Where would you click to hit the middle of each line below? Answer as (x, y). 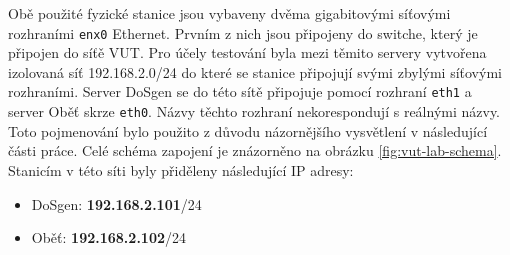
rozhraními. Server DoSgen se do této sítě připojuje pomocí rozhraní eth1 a (240, 91)
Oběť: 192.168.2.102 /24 (108, 237)
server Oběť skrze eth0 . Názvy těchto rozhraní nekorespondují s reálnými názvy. (254, 111)
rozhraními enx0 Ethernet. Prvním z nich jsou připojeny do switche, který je (243, 32)
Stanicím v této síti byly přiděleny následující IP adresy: (181, 169)
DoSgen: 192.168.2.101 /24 (116, 203)
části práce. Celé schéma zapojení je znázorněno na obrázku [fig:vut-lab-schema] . (255, 150)
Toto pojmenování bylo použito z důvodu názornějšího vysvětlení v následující (248, 130)
